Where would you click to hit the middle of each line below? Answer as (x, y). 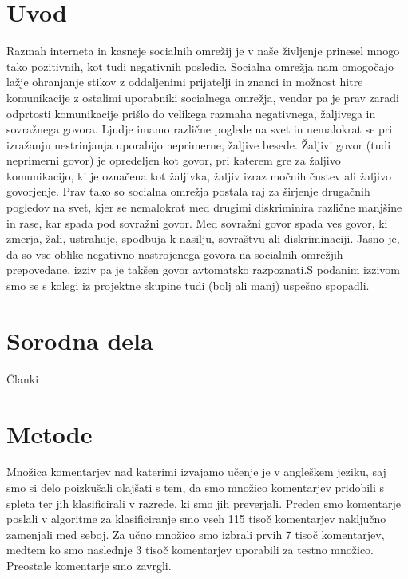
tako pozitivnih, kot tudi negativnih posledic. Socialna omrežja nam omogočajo (200, 66)
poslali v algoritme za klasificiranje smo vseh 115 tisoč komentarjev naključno (196, 519)
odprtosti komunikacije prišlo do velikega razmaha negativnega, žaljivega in (191, 113)
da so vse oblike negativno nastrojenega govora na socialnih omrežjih (175, 254)
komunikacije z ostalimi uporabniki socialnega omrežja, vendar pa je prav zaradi (203, 97)
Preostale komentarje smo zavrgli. (89, 566)
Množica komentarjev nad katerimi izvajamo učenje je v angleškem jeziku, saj (196, 472)
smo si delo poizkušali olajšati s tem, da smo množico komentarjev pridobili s (196, 488)
